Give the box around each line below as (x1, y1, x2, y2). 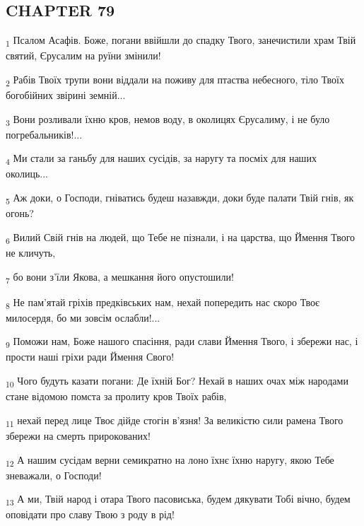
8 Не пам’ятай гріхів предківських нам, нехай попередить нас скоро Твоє (6, 294, 320, 311)
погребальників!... (6, 127, 83, 141)
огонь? (6, 206, 34, 221)
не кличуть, (6, 245, 56, 259)
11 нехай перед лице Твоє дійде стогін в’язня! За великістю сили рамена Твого (6, 412, 344, 429)
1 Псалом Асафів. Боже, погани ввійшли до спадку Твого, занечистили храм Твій (6, 33, 356, 49)
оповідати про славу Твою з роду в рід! (6, 507, 175, 522)
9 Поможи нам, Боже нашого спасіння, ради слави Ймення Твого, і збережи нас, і (6, 334, 358, 351)
